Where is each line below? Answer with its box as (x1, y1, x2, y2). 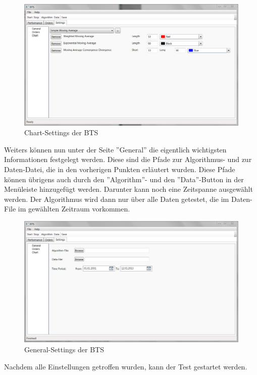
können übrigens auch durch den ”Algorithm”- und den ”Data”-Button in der (4, 174, 244, 184)
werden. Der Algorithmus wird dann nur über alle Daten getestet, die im (4, 193, 229, 204)
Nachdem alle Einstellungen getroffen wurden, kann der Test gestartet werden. (4, 361, 247, 371)
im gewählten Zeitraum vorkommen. (18, 203, 130, 214)
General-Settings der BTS (24, 344, 104, 355)
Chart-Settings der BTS (24, 127, 98, 138)
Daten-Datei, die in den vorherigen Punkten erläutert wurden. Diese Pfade (4, 164, 235, 174)
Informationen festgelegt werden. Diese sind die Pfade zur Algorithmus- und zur (4, 154, 252, 165)
